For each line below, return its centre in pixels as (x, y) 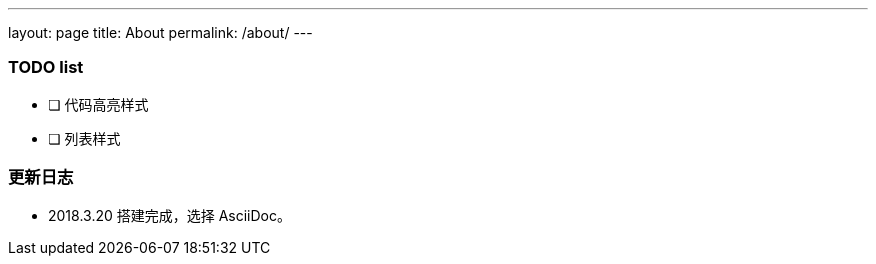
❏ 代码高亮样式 (98, 104)
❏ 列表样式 (84, 138)
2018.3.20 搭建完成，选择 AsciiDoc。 (170, 215)
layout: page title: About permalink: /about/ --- (160, 32)
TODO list (46, 67)
